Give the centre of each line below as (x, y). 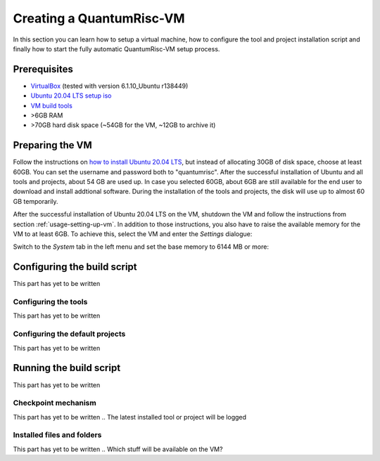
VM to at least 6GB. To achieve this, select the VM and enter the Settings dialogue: (133, 234)
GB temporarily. (36, 201)
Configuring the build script (75, 267)
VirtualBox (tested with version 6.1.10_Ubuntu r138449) (109, 86)
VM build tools (52, 105)
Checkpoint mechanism (55, 403)
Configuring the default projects (69, 334)
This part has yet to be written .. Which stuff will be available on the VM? (118, 449)
